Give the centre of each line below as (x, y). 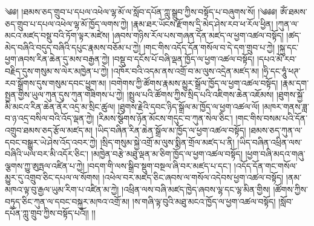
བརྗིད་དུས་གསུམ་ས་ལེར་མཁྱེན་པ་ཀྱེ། (57, 70)
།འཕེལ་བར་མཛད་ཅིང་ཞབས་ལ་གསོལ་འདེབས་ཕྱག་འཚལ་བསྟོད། (193, 177)
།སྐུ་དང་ (288, 47)
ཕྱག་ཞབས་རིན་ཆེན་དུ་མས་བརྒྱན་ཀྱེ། (57, 59)
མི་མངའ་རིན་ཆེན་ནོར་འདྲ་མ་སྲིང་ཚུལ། (60, 106)
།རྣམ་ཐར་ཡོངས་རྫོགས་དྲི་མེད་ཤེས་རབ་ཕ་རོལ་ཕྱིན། (202, 23)
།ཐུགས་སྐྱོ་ (290, 95)
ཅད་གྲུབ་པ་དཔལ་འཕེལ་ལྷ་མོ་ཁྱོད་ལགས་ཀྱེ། (67, 23)
